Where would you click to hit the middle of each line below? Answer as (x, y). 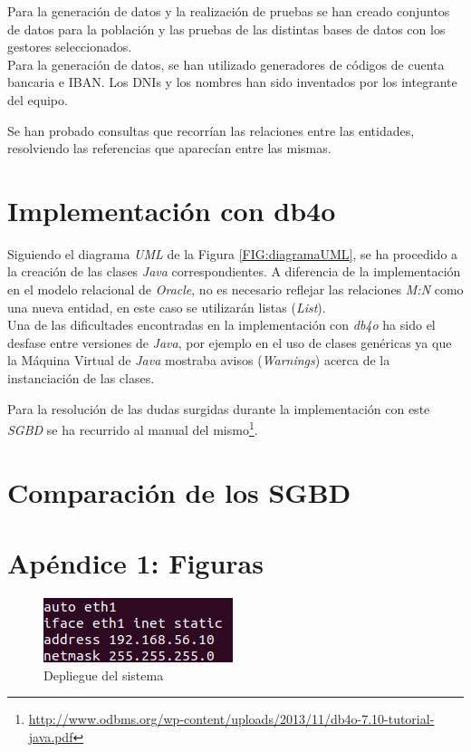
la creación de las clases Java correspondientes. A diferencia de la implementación (234, 271)
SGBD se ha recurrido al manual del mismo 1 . (133, 428)
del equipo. (38, 99)
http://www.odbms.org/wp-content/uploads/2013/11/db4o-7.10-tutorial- (231, 719)
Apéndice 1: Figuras (135, 563)
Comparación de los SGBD (179, 492)
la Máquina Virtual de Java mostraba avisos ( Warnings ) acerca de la (199, 360)
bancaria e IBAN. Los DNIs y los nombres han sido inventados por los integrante (232, 82)
